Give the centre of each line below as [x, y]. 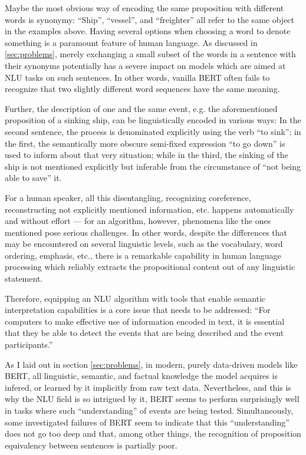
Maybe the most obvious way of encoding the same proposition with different [144, 8]
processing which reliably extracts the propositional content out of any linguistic [150, 267]
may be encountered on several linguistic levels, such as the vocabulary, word [144, 244]
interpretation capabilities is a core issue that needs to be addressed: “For [138, 310]
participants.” [29, 344]
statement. [24, 278]
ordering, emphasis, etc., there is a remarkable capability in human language [143, 255]
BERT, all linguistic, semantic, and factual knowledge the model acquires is [141, 376]
